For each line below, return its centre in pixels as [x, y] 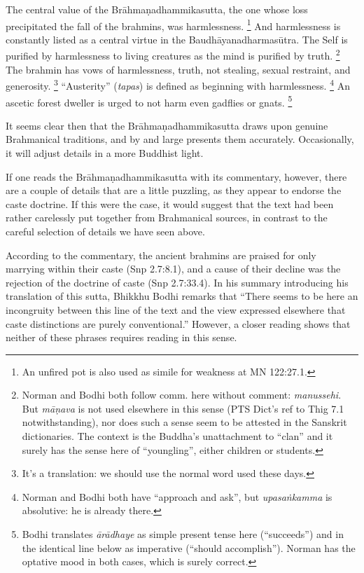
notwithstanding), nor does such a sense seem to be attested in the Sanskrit [184, 422]
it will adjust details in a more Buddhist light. [105, 152]
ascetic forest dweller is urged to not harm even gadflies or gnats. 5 [149, 101]
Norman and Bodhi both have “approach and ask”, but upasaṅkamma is [177, 496]
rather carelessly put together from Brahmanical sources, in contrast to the [167, 218]
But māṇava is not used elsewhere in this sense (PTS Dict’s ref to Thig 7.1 [183, 408]
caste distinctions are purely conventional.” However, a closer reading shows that [178, 323]
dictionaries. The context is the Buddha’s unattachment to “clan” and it [177, 436]
